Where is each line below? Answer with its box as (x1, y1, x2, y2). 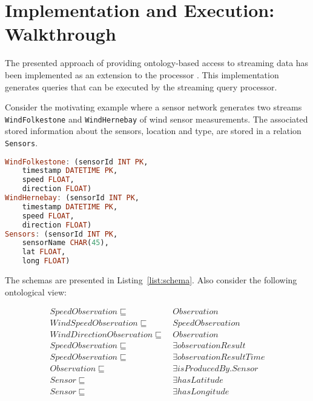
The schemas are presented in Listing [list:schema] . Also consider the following (5, 274, 297, 286)
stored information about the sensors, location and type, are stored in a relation (5, 124, 301, 137)
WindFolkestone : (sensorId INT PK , (5, 157, 148, 166)
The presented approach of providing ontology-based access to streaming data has (5, 56, 309, 69)
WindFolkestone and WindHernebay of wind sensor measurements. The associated (5, 112, 308, 125)
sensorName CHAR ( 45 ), (22, 238, 109, 248)
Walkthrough (5, 21, 116, 46)
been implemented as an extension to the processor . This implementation (5, 68, 279, 81)
